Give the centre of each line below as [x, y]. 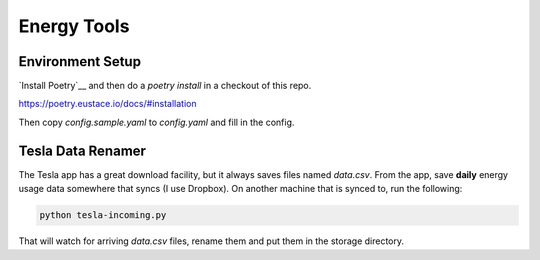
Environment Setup [80, 61]
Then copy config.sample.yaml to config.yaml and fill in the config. [156, 122]
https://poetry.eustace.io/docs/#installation [107, 104]
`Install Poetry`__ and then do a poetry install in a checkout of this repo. [165, 86]
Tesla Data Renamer [82, 150]
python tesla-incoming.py [103, 215]
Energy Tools [74, 26]
